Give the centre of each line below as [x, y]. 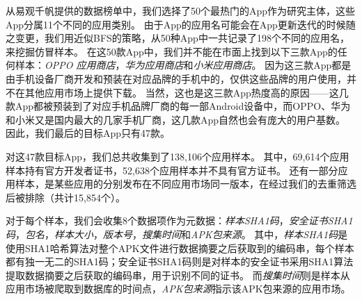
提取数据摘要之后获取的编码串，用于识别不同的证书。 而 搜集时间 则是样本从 [178, 275]
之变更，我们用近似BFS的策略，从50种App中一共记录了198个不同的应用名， [178, 38]
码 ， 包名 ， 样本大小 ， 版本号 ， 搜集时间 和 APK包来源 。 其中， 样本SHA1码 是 [177, 234]
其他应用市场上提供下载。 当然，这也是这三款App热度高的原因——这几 [187, 92]
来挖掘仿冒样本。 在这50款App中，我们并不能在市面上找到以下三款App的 [172, 51]
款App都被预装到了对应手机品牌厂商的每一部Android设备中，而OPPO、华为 [178, 106]
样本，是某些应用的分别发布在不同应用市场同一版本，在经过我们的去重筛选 [186, 184]
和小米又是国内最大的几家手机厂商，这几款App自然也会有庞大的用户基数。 [176, 119]
